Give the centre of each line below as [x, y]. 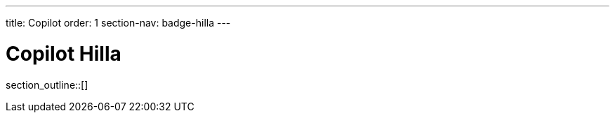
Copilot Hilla [64, 53]
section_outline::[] [47, 84]
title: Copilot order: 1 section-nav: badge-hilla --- [118, 23]
